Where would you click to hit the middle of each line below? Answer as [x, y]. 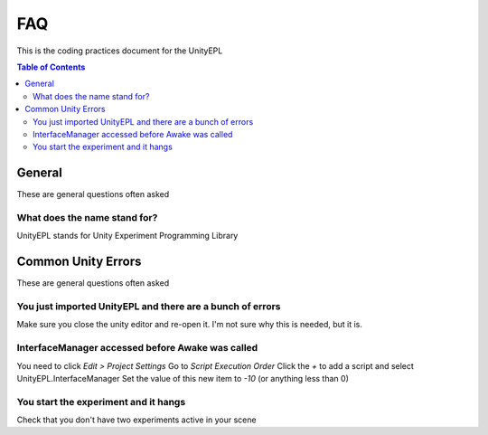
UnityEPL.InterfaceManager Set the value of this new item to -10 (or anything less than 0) [183, 378]
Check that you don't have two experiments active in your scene [136, 420]
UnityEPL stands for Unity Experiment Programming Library [127, 236]
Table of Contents [51, 67]
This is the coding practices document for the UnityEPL [120, 51]
